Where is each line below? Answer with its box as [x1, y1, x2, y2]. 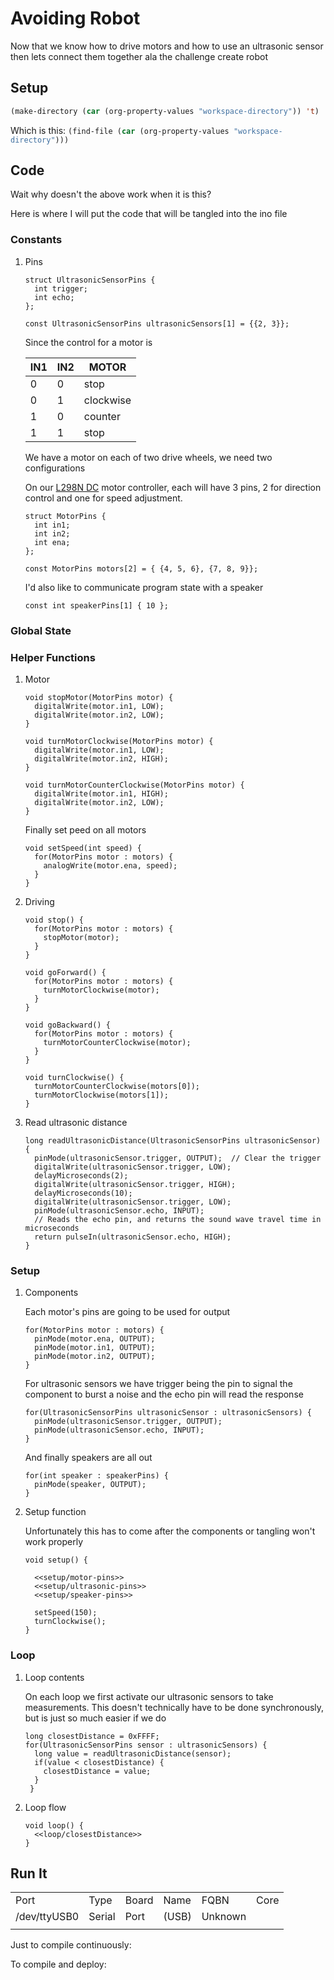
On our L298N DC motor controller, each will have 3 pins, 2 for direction [24, 481, 322, 493]
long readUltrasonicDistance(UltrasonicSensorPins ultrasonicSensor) [24, 1135, 322, 1146]
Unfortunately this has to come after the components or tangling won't [24, 1525, 316, 1537]
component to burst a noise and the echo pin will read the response [24, 1388, 304, 1401]
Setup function [24, 1506, 87, 1518]
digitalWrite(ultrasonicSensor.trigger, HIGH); [34, 1179, 237, 1189]
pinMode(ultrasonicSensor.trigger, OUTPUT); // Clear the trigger [34, 1153, 322, 1163]
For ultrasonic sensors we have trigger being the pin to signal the [24, 1378, 293, 1390]
